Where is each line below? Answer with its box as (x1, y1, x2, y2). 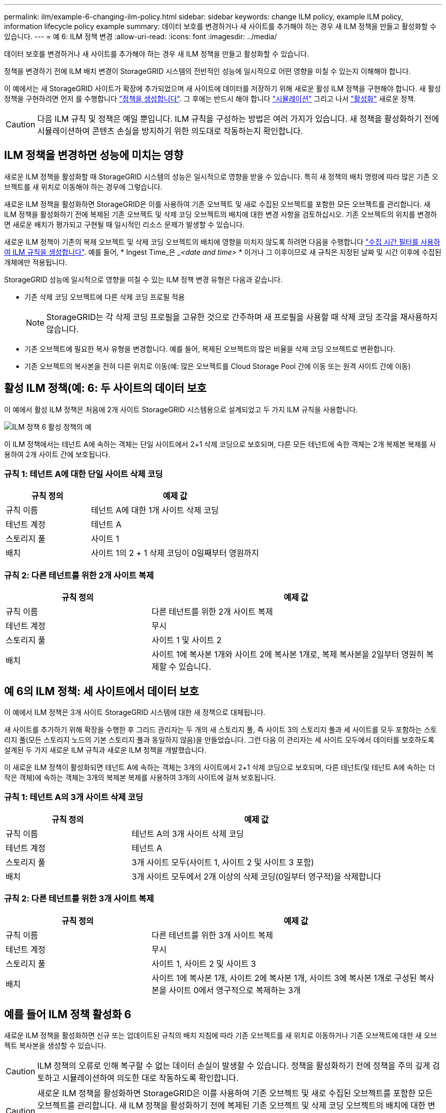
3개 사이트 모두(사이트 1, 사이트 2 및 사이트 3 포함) (131, 857, 314, 867)
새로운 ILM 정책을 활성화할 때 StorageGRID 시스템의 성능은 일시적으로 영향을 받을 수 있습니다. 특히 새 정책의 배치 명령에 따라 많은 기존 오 (4, 172, 438, 181)
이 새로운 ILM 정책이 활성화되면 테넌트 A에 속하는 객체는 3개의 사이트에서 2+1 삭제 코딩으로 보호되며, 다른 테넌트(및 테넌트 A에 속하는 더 (4, 763, 435, 772)
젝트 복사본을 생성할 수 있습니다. (4, 1041, 106, 1050)
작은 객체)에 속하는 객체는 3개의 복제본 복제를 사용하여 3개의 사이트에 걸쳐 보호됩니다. (4, 773, 276, 782)
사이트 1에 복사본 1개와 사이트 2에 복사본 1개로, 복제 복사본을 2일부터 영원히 (151, 649, 424, 660)
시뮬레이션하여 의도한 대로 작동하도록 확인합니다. (62, 1073, 239, 1083)
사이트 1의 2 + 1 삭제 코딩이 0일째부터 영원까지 (91, 548, 259, 559)
